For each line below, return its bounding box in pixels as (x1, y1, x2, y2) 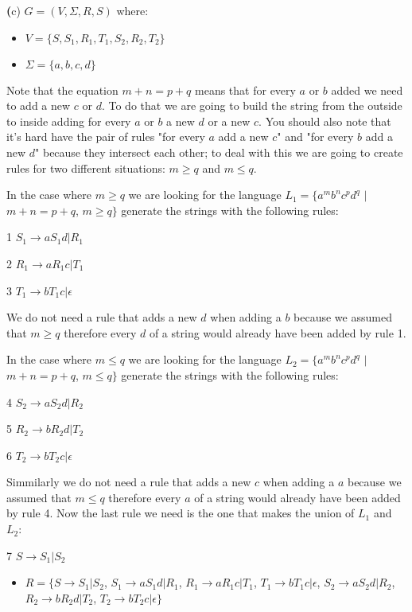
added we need (331, 81, 403, 98)
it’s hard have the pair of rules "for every (6, 128, 205, 145)
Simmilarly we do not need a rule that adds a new (6, 474, 251, 490)
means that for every (195, 81, 296, 98)
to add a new (6, 97, 71, 114)
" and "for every (277, 128, 354, 145)
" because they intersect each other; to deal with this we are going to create (35, 143, 403, 160)
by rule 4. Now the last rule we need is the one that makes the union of (6, 505, 355, 521)
